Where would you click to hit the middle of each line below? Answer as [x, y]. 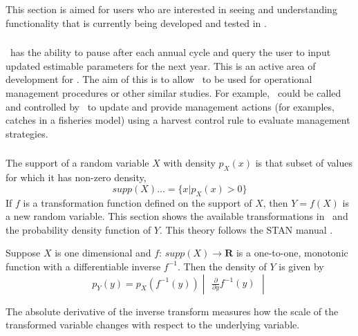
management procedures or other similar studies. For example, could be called [173, 93]
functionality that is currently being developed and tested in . [136, 22]
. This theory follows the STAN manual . [246, 229]
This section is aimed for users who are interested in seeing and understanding [171, 9]
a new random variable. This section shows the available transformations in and [177, 216]
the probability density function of [78, 229]
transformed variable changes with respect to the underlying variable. [153, 325]
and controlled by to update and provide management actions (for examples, [170, 106]
